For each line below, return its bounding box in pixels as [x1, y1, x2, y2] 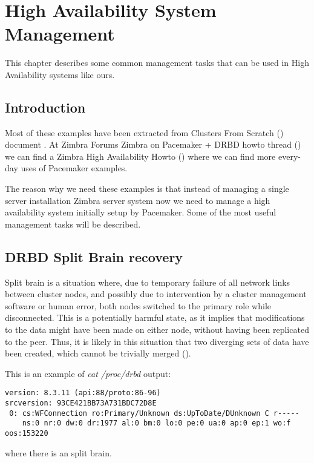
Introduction [5, 97, 86, 116]
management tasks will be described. [5, 217, 141, 230]
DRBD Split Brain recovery [5, 247, 183, 266]
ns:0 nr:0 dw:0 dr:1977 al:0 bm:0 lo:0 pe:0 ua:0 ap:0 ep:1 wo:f [22, 419, 291, 428]
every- [278, 149, 301, 162]
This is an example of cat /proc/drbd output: [5, 367, 171, 379]
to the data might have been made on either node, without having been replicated [5, 323, 309, 336]
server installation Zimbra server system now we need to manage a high [5, 194, 270, 206]
